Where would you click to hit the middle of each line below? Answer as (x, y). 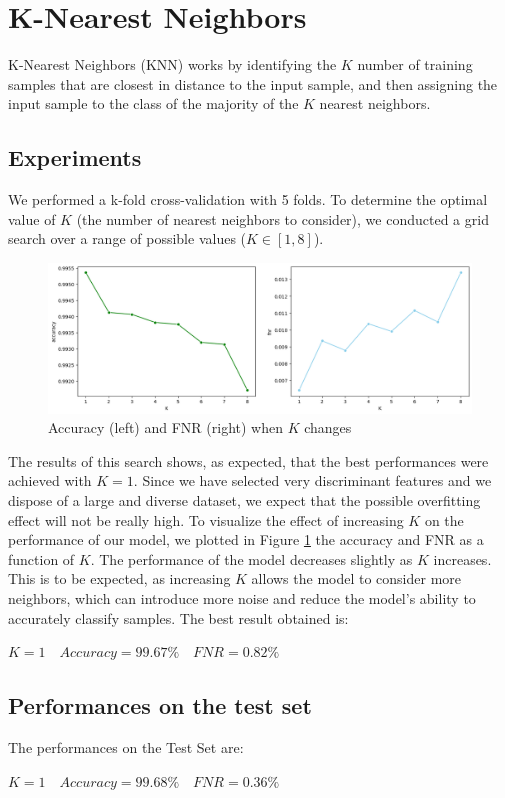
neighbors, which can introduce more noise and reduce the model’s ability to (242, 597)
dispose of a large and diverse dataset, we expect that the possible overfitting (244, 499)
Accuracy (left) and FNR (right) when (165, 427)
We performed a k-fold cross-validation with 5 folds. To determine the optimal (248, 199)
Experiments (75, 157)
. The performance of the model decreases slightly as (251, 558)
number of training (415, 64)
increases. (462, 558)
